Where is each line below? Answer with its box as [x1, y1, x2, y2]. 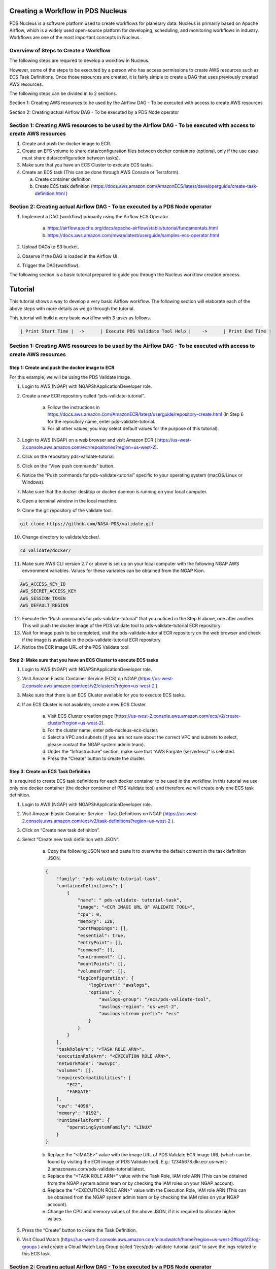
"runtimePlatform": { [56, 1117, 110, 1123]
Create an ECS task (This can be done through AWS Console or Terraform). [22, 169, 180, 175]
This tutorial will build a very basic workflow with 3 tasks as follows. [9, 315, 151, 321]
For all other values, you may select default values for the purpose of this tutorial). [47, 425, 219, 431]
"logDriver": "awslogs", [88, 982, 150, 988]
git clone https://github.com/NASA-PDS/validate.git [20, 521, 154, 526]
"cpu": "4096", [56, 1103, 94, 1109]
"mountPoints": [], [77, 961, 126, 967]
